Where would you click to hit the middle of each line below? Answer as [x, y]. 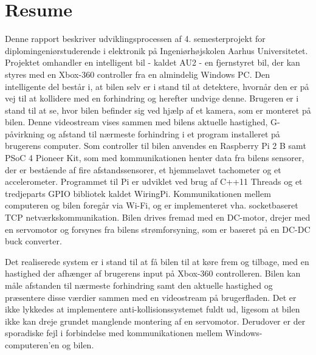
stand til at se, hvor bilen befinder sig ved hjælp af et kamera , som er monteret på [158, 110]
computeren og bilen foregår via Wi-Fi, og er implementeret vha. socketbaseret [152, 205]
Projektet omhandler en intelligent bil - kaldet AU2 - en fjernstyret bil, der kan [153, 62]
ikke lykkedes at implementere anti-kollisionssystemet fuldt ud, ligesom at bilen [153, 309]
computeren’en [32, 344]
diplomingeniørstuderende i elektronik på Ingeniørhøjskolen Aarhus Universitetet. [156, 50]
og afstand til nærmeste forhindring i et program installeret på [163, 133]
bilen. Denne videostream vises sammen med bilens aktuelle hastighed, [136, 122]
